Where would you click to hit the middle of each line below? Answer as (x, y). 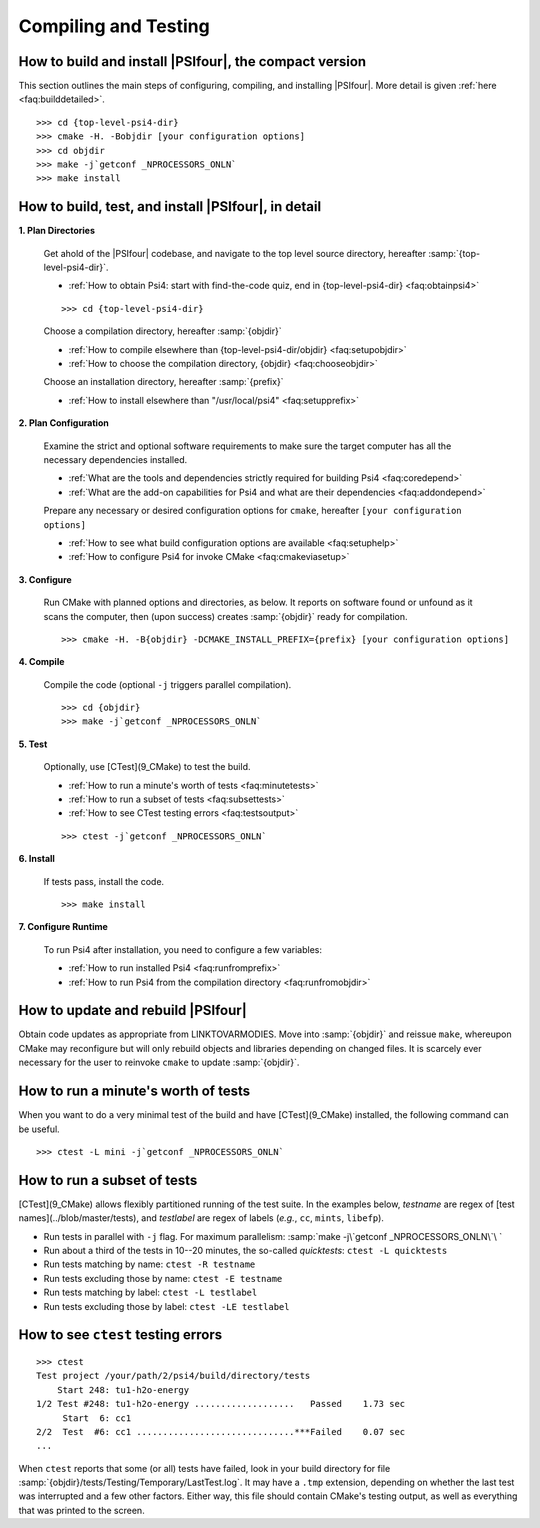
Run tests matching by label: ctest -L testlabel (150, 1292)
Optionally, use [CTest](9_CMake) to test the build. (147, 767)
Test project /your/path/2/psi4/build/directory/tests (173, 1376)
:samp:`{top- (454, 253)
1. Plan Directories (56, 231)
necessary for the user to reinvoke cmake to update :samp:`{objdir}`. (159, 1062)
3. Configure (45, 579)
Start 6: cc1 (97, 1418)
